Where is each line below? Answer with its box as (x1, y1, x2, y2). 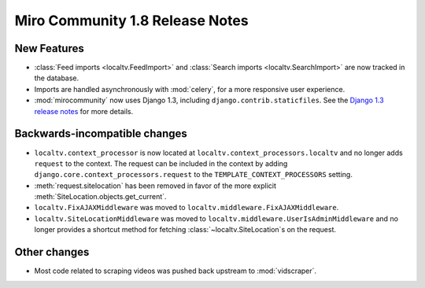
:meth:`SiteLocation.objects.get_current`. (34, 192, 167, 201)
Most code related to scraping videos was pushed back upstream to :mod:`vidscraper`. (34, 266, 317, 275)
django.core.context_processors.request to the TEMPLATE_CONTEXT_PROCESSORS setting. (34, 170, 353, 179)
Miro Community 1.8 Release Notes (14, 12, 249, 29)
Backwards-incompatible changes (14, 127, 188, 141)
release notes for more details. (34, 106, 134, 116)
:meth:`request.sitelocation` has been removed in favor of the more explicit (34, 181, 277, 190)
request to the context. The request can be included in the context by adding (34, 158, 288, 168)
